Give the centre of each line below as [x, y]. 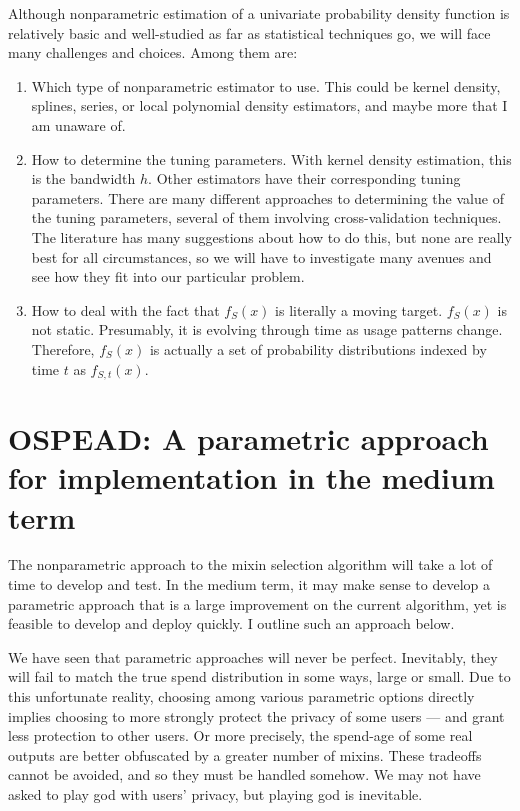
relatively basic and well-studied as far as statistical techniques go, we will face [249, 32]
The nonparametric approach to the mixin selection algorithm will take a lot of [250, 564]
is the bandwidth [83, 178]
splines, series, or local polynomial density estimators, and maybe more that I [269, 105]
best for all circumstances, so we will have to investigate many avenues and [261, 256]
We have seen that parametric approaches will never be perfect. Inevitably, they [253, 656]
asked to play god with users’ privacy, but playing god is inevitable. [215, 793]
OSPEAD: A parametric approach [248, 438]
